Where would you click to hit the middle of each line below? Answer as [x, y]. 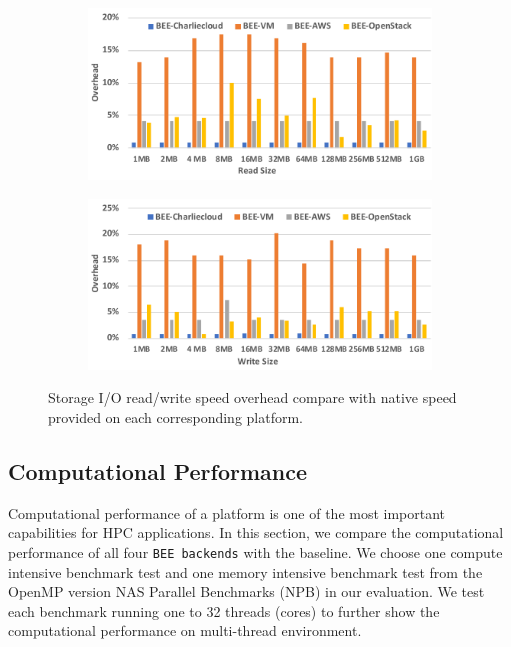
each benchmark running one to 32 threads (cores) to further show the [224, 610]
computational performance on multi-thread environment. [185, 630]
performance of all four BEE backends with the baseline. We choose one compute [255, 552]
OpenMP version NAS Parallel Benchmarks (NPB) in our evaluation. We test [246, 591]
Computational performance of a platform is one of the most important [227, 512]
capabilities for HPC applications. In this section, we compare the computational [256, 532]
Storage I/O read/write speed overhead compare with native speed [252, 397]
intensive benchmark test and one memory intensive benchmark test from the [245, 571]
